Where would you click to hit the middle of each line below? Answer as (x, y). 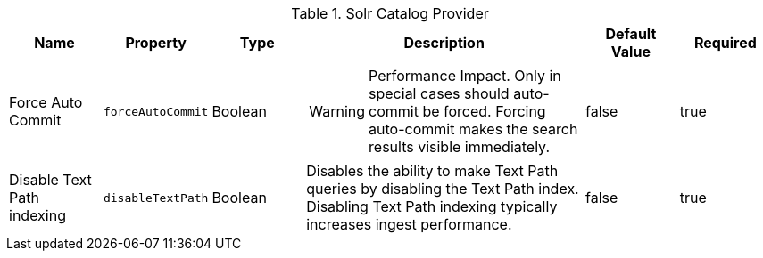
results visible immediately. (460, 147)
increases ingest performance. (409, 224)
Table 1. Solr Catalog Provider (390, 13)
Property (156, 43)
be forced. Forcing (484, 111)
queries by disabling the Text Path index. (443, 189)
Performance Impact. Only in (465, 76)
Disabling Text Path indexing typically (432, 206)
